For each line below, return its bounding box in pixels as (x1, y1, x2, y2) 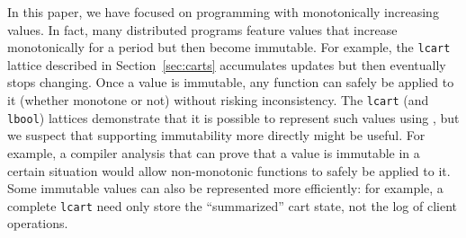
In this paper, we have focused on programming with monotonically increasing (7, 3, 439, 21)
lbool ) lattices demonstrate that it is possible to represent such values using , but (7, 108, 460, 127)
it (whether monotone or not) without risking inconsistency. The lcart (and (7, 91, 429, 110)
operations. (7, 214, 68, 233)
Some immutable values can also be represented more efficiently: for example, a (7, 179, 444, 198)
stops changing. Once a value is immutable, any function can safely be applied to (7, 73, 454, 92)
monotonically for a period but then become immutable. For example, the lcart (7, 38, 451, 57)
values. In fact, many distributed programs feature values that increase (7, 20, 398, 39)
